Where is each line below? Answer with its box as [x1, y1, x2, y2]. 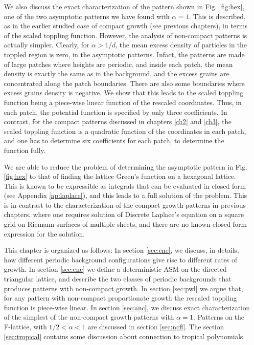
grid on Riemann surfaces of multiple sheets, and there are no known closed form [4, 219, 247, 229]
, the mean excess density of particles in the [115, 40, 247, 50]
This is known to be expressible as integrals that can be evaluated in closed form [4, 180, 246, 191]
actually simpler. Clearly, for [4, 40, 90, 50]
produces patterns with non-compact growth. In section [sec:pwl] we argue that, [4, 283, 243, 293]
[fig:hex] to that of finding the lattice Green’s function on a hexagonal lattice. [4, 171, 236, 181]
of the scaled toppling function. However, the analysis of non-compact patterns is [4, 30, 247, 40]
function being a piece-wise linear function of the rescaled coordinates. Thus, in [4, 97, 242, 107]
